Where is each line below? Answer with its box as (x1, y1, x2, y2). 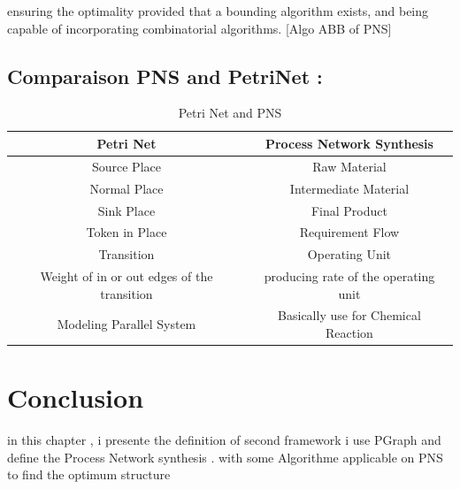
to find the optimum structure (7, 465, 171, 484)
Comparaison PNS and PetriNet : (7, 62, 323, 89)
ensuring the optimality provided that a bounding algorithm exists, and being (7, 2, 429, 19)
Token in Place (86, 223, 167, 241)
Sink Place (97, 201, 156, 219)
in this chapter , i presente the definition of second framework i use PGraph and (7, 431, 441, 449)
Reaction (326, 324, 373, 342)
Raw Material (312, 157, 387, 175)
